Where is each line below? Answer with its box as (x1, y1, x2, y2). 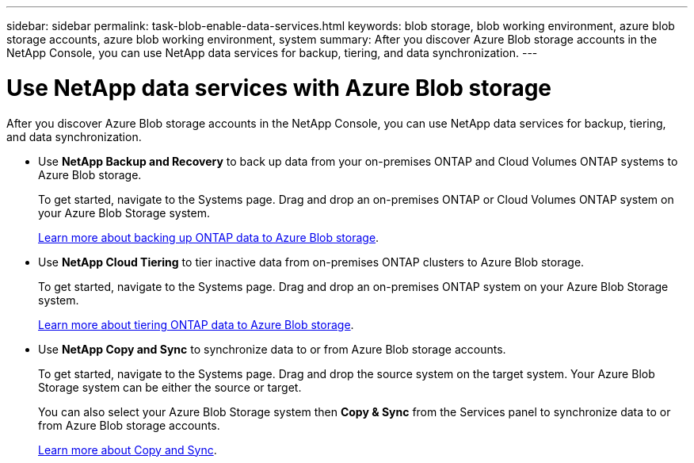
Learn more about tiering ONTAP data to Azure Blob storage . (38, 317, 354, 331)
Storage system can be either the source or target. (38, 380, 302, 394)
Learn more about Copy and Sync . (38, 442, 217, 457)
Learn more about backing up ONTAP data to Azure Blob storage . (38, 230, 379, 244)
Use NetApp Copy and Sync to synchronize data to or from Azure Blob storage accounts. (38, 342, 506, 356)
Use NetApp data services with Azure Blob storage (6, 74, 552, 101)
